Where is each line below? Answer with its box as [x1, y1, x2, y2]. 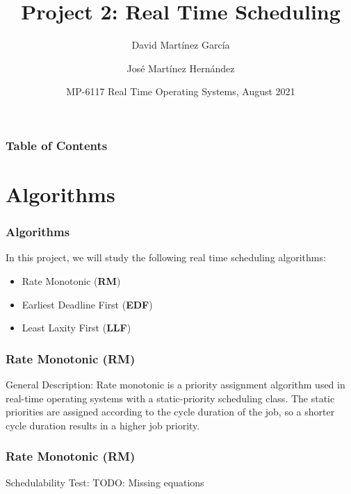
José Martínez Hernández [126, 60, 235, 75]
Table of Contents [6, 136, 108, 154]
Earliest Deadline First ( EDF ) [22, 297, 153, 311]
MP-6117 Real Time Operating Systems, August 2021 [66, 84, 295, 99]
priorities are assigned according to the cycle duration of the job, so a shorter [6, 404, 335, 419]
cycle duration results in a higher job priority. [6, 418, 200, 432]
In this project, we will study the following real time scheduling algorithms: [6, 250, 326, 265]
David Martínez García [131, 38, 230, 52]
